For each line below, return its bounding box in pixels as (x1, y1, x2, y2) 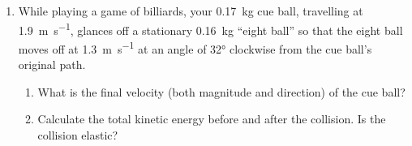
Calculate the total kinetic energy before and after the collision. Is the (37, 110, 386, 127)
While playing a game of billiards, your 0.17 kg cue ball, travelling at (18, 2, 363, 19)
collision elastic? (37, 126, 118, 143)
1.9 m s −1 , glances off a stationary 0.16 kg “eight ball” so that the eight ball (18, 19, 403, 38)
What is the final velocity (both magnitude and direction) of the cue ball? (37, 83, 406, 100)
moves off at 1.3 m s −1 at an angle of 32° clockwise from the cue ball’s (18, 37, 372, 57)
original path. (18, 56, 86, 73)
